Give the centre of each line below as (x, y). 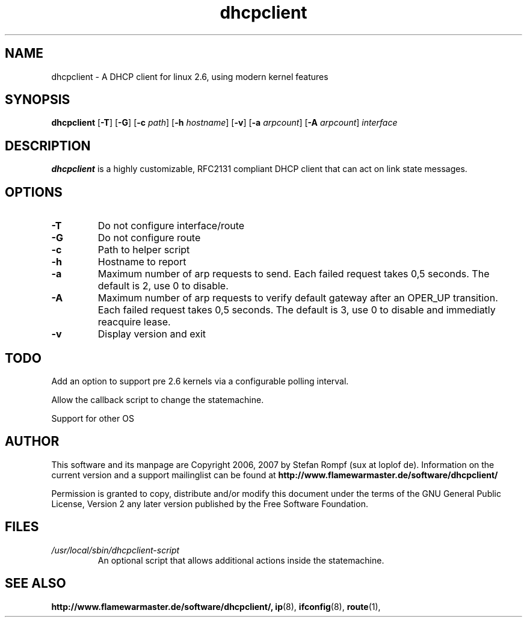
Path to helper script (144, 250)
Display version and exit (152, 334)
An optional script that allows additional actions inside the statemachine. (241, 560)
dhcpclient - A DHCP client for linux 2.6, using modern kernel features (190, 76)
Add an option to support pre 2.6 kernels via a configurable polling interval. (200, 381)
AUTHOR (32, 442)
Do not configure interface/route (171, 226)
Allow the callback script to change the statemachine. (158, 399)
